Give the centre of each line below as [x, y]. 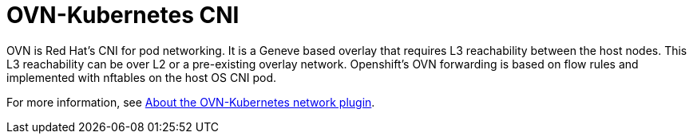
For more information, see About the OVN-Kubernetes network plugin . [191, 102]
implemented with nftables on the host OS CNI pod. [141, 77]
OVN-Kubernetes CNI [123, 15]
